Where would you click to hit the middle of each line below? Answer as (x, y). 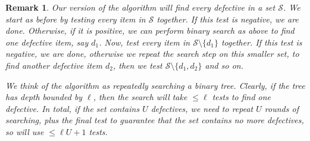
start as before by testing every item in (76, 19)
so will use (25, 131)
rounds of (281, 108)
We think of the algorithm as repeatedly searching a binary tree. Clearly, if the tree (155, 85)
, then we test (137, 65)
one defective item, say (47, 42)
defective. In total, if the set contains (73, 108)
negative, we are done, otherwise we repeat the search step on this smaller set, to (152, 54)
